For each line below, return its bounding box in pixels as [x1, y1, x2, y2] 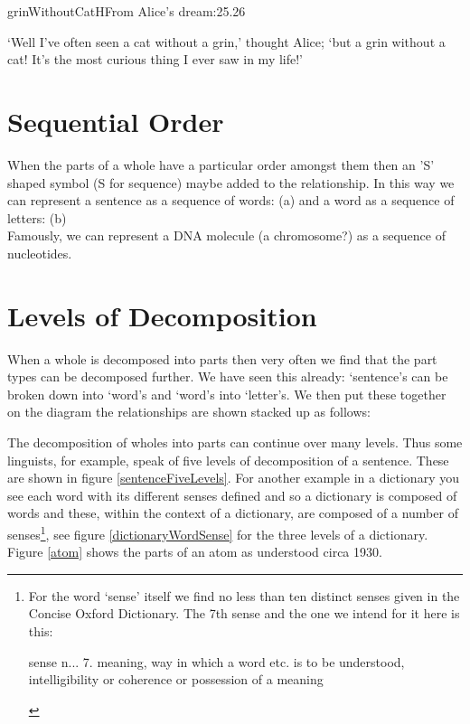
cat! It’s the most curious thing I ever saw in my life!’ [7, 50, 304, 69]
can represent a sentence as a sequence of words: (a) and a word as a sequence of [7, 191, 455, 210]
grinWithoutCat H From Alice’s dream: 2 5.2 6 [7, 2, 246, 20]
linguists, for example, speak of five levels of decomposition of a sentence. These [7, 450, 449, 469]
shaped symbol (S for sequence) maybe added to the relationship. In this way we [7, 173, 455, 192]
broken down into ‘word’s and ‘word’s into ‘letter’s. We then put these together [7, 384, 446, 403]
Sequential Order [7, 102, 224, 139]
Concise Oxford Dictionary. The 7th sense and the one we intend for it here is [28, 604, 460, 623]
